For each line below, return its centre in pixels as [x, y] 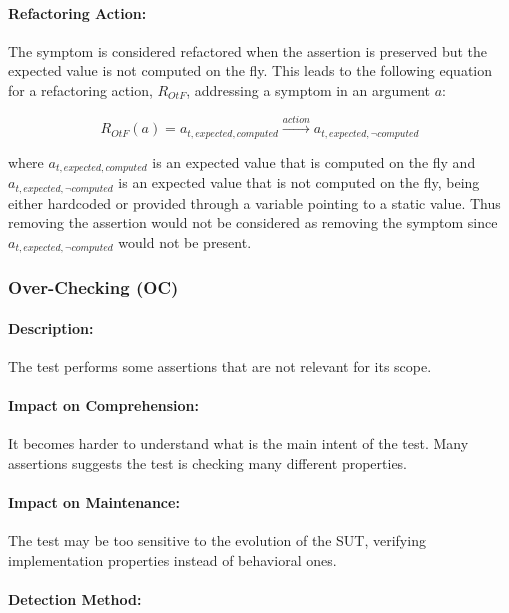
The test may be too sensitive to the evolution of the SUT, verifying [217, 540]
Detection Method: [75, 599]
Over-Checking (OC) [93, 287]
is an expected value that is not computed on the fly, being [299, 182]
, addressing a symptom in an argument [308, 89]
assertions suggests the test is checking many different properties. [208, 463]
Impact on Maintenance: [94, 502]
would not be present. [185, 241]
